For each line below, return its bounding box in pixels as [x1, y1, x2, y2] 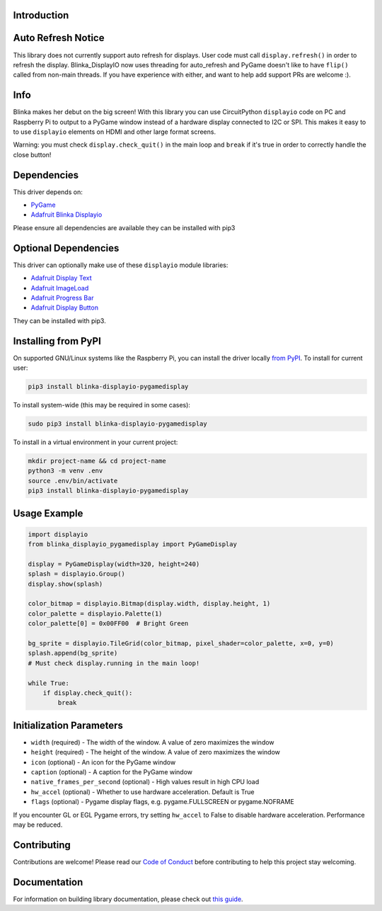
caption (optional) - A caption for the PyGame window [30, 768, 193, 776]
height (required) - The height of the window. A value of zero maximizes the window [30, 748, 281, 757]
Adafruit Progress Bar [30, 293, 94, 302]
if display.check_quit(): [42, 689, 133, 697]
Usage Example [13, 507, 83, 519]
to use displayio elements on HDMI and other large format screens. [13, 128, 216, 136]
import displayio [28, 530, 88, 538]
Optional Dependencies [13, 242, 120, 254]
